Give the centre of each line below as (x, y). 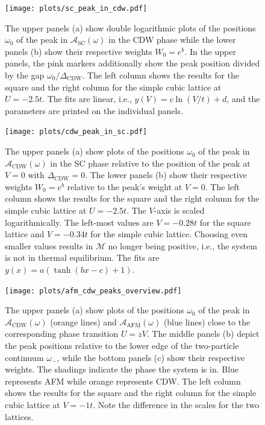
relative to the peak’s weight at (125, 186)
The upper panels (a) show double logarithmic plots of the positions (130, 27)
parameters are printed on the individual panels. (94, 110)
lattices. (19, 416)
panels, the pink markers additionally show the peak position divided (132, 63)
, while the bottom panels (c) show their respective (151, 357)
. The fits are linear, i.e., (87, 99)
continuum (24, 357)
